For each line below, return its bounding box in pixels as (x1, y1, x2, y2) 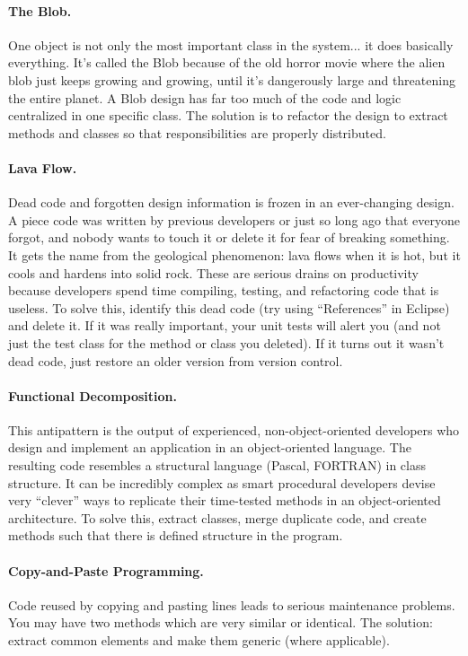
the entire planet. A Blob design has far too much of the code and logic (8, 88, 402, 107)
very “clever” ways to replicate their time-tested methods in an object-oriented (8, 491, 441, 510)
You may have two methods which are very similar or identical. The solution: (8, 613, 433, 632)
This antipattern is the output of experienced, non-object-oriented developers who (8, 420, 460, 439)
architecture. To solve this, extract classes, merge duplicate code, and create (8, 508, 427, 527)
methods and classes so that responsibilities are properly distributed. (8, 123, 386, 142)
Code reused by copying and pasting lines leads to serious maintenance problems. (8, 595, 455, 614)
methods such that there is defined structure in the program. (8, 526, 343, 545)
